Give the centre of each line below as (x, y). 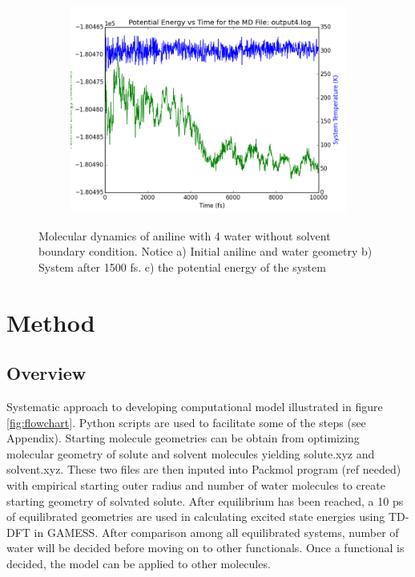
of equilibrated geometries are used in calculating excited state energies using (196, 516)
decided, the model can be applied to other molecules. (139, 563)
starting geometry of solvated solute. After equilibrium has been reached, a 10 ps (205, 500)
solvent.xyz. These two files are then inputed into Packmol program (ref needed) (204, 469)
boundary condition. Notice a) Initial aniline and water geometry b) (205, 251)
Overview (46, 373)
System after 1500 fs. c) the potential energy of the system (182, 266)
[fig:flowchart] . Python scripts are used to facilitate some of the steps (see (186, 422)
